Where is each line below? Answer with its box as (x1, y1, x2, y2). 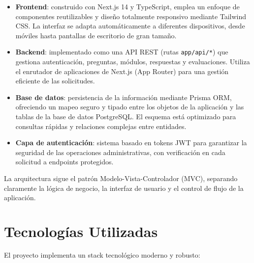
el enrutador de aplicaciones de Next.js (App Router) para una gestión (15, 66, 229, 76)
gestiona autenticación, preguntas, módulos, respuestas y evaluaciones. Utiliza (15, 56, 250, 67)
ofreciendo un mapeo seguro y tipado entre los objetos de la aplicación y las (15, 102, 244, 112)
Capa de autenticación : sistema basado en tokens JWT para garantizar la (15, 137, 247, 148)
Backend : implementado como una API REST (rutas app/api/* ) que (15, 47, 228, 57)
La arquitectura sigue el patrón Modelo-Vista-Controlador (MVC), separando (4, 173, 238, 183)
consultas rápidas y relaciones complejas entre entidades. (15, 121, 187, 131)
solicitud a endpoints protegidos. (15, 157, 114, 167)
